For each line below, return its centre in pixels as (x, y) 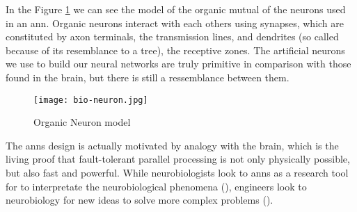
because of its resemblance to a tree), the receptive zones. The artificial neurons (175, 50)
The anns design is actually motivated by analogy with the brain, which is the (172, 145)
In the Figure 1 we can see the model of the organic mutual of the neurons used (176, 9)
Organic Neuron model (82, 122)
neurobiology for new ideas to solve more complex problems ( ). (140, 200)
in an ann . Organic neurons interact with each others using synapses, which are (175, 23)
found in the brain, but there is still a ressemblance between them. (148, 77)
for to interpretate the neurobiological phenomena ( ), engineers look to (156, 186)
